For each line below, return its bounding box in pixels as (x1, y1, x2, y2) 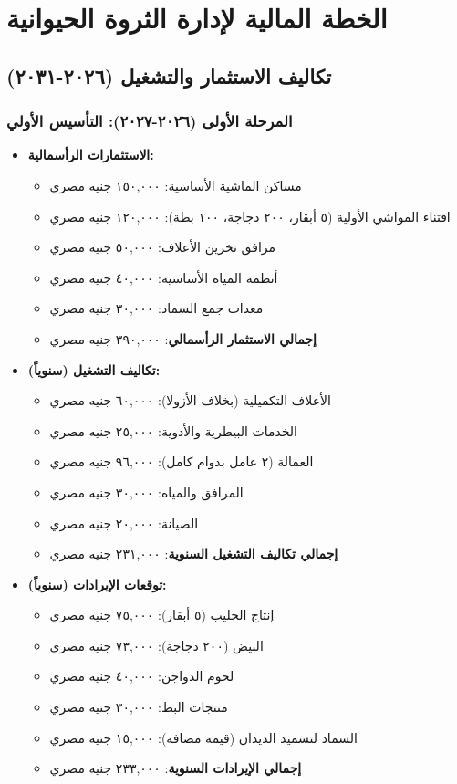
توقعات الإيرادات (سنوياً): (27, 574, 167, 593)
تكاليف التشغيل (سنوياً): (27, 360, 161, 379)
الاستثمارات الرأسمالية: (27, 145, 154, 164)
